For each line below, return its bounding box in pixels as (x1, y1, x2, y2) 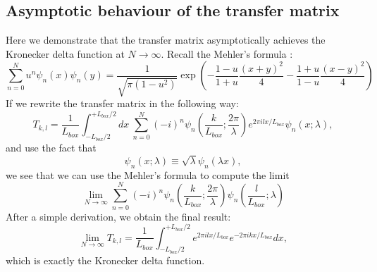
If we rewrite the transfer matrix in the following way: (6, 96, 239, 111)
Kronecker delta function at (6, 46, 125, 61)
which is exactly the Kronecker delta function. (6, 253, 205, 268)
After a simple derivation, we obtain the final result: (6, 209, 231, 223)
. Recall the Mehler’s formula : (161, 46, 293, 61)
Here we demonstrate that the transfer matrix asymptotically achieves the (6, 32, 326, 47)
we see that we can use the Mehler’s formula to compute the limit (6, 167, 290, 182)
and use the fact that (6, 140, 97, 155)
